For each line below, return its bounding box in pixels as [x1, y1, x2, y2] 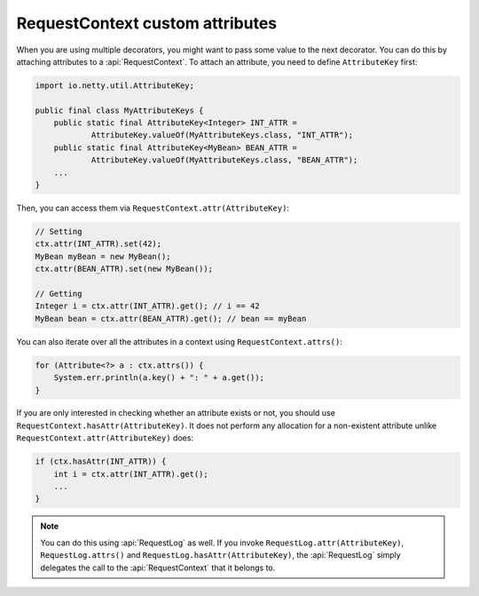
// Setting [35, 226, 82, 237]
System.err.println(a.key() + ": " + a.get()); [53, 373, 265, 383]
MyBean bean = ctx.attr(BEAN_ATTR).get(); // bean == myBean [35, 314, 307, 323]
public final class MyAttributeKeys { [35, 105, 204, 115]
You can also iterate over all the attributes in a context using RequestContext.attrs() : [16, 336, 343, 346]
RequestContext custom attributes [16, 13, 278, 33]
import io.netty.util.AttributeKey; [35, 80, 195, 91]
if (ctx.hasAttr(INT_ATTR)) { [35, 457, 167, 466]
